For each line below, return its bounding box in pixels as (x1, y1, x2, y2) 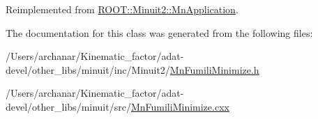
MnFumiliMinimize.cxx (130, 99, 229, 113)
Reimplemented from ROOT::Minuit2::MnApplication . (6, 2, 238, 16)
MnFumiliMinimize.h (169, 62, 259, 77)
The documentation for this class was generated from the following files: (6, 25, 313, 40)
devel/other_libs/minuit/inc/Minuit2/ (6, 62, 170, 77)
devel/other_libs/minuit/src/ (6, 99, 131, 113)
